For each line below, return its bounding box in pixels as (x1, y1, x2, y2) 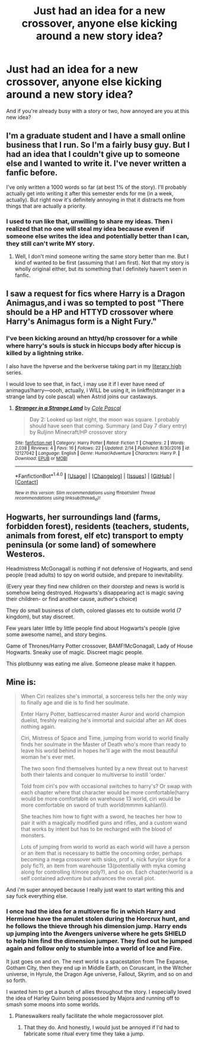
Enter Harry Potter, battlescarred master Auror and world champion (20, 710, 185, 717)
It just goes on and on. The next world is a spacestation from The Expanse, (6, 958, 190, 965)
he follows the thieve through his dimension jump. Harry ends (6, 922, 187, 931)
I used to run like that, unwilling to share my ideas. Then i (6, 217, 173, 226)
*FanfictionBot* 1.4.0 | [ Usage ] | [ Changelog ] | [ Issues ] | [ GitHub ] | (14, 471, 175, 479)
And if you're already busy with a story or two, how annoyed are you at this (6, 107, 190, 114)
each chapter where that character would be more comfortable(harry (20, 789, 190, 796)
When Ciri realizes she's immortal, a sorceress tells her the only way (20, 693, 188, 700)
